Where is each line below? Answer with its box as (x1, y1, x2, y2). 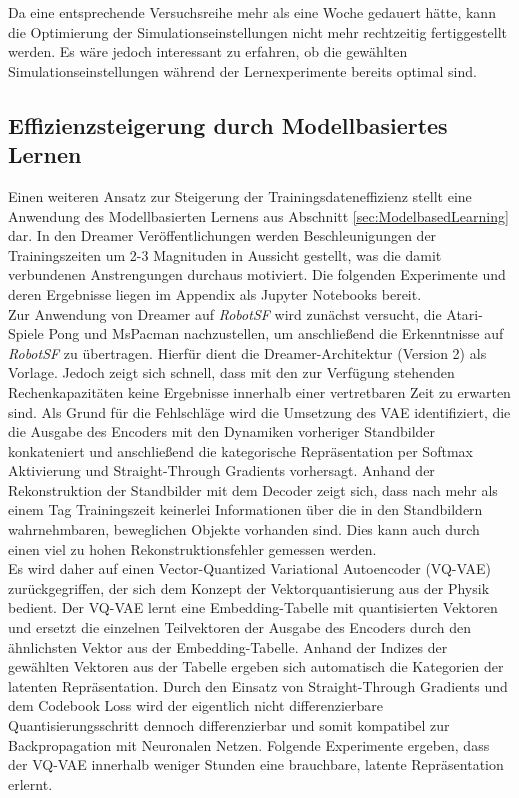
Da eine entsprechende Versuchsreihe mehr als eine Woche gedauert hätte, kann (8, 2, 496, 22)
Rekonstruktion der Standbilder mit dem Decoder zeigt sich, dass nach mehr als (8, 479, 498, 500)
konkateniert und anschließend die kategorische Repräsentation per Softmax (8, 440, 473, 461)
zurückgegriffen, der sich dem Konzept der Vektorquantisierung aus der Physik (8, 577, 490, 598)
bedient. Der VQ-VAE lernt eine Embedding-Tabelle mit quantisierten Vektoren (8, 597, 498, 618)
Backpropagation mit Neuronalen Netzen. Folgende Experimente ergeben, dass (8, 734, 490, 755)
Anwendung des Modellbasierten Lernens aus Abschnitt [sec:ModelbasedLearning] (8, 205, 509, 226)
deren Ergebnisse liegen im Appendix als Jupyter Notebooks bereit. (8, 283, 422, 304)
